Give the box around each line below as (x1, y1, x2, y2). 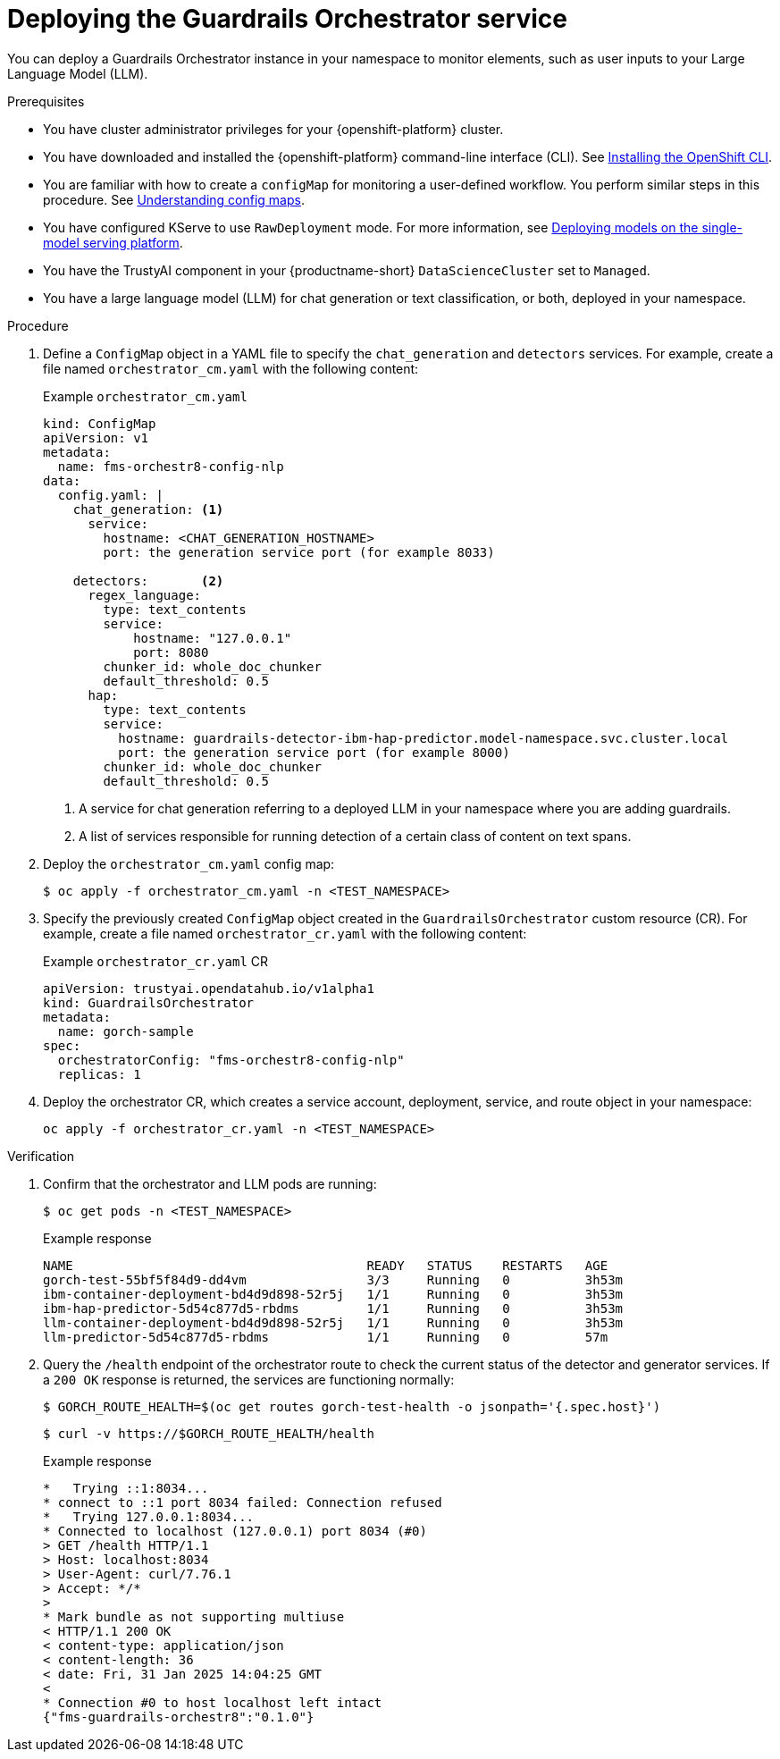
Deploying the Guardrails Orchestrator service (7, 4, 567, 34)
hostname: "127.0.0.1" (133, 630, 292, 645)
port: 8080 (133, 644, 209, 660)
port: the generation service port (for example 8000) (118, 745, 510, 760)
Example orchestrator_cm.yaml (43, 388, 247, 404)
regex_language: (88, 587, 202, 602)
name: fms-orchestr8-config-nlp (57, 459, 284, 474)
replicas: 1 (57, 1066, 141, 1081)
